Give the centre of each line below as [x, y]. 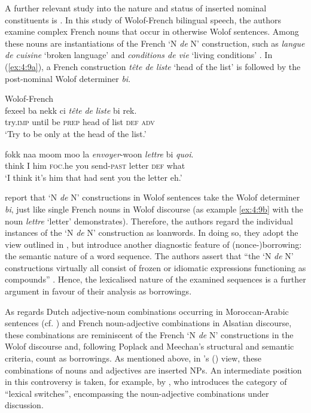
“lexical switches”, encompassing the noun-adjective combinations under [137, 393]
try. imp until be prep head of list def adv [80, 122]
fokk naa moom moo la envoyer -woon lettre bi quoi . [99, 154]
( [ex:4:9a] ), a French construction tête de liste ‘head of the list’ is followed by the [153, 66]
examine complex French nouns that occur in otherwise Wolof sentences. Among [152, 31]
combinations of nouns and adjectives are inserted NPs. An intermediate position [153, 370]
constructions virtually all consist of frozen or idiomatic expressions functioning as [155, 267]
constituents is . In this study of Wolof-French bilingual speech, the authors [143, 19]
